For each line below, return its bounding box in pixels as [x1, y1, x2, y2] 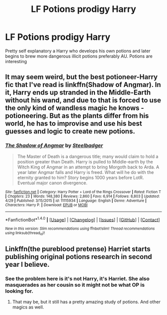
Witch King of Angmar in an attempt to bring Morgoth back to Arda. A [17, 164, 160, 170]
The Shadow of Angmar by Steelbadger [5, 142, 103, 149]
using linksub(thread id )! [5, 231, 45, 236]
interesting [5, 58, 27, 64]
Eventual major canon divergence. [17, 180, 88, 186]
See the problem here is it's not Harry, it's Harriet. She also [5, 275, 150, 282]
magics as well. [12, 304, 44, 310]
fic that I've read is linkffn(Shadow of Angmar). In [5, 80, 162, 89]
